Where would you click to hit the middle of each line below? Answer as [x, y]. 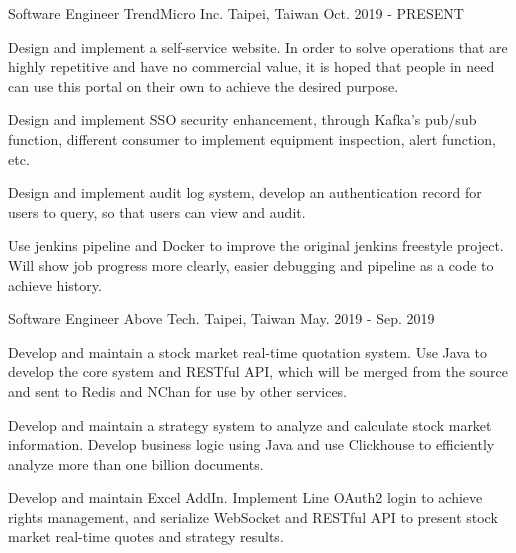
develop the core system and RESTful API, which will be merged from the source [258, 371]
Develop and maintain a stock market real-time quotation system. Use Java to [248, 351]
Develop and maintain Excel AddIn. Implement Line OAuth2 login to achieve [245, 497]
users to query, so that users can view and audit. [157, 211]
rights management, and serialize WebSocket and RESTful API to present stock [253, 516]
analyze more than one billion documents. [136, 463]
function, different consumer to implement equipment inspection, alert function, [252, 138]
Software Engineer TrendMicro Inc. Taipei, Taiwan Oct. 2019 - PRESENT [236, 13]
